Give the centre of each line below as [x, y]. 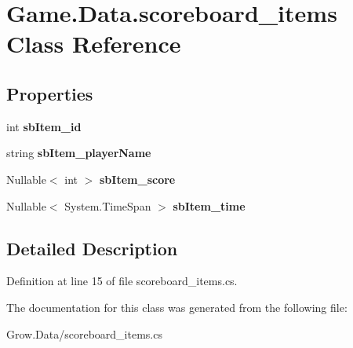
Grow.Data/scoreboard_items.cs [84, 333]
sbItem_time [209, 205]
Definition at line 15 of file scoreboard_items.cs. [122, 281]
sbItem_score [138, 179]
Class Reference [94, 44]
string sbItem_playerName [79, 153]
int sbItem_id [44, 126]
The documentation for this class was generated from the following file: [177, 307]
